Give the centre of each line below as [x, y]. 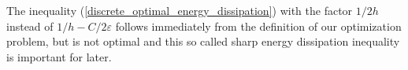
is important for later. [59, 56]
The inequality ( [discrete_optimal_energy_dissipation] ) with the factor [180, 10]
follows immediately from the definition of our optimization [258, 26]
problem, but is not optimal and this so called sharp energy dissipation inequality [203, 41]
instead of [30, 26]
